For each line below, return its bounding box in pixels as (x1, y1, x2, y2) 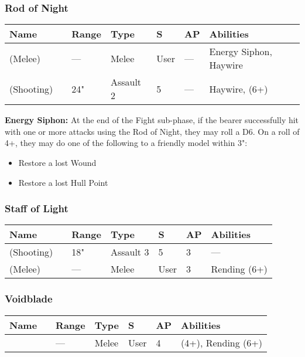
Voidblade (5, 291, 53, 306)
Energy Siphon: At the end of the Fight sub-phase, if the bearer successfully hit (5, 114, 299, 126)
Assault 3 (110, 245, 149, 259)
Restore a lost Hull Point (18, 176, 108, 188)
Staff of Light (5, 201, 68, 216)
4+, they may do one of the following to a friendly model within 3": (5, 137, 248, 149)
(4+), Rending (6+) (181, 335, 262, 349)
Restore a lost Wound (18, 157, 97, 168)
